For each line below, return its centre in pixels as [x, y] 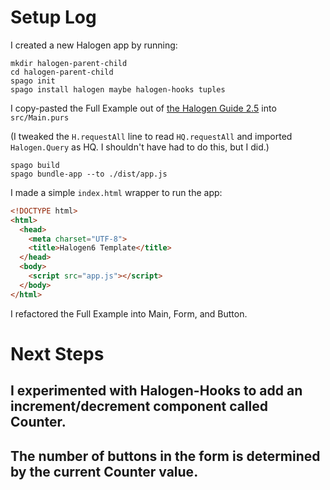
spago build [35, 165]
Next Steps [57, 353]
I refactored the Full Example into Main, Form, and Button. [129, 313]
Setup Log [53, 17]
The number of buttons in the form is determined [165, 456]
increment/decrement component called [139, 406]
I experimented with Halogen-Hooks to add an [156, 391]
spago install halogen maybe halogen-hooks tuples [118, 89]
